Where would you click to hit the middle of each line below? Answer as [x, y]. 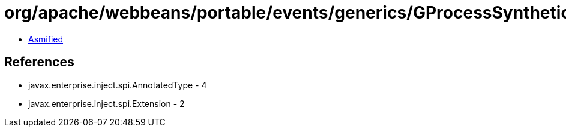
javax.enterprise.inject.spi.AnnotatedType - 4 [118, 85]
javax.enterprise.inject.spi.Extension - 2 [107, 103]
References [39, 62]
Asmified [46, 39]
